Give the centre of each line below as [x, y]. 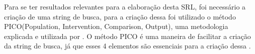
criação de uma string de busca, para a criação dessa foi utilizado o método [120, 16]
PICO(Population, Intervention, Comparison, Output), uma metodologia [116, 26]
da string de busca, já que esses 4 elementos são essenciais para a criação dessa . [127, 46]
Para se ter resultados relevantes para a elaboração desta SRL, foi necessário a [125, 6]
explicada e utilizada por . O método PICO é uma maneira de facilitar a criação [127, 36]
